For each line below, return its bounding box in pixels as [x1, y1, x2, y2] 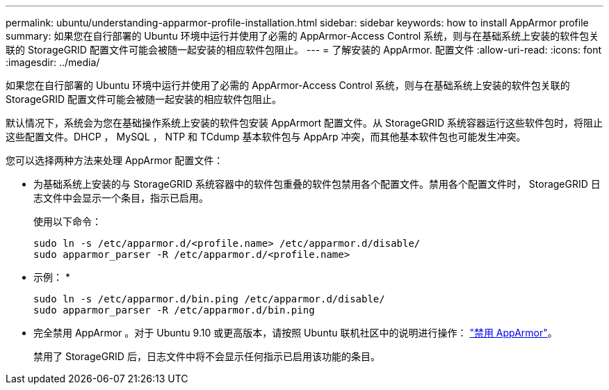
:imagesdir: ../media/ [6, 56, 100, 68]
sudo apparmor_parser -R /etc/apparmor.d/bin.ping [33, 304, 315, 316]
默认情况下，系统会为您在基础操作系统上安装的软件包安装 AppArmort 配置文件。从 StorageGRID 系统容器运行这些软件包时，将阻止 [6, 117, 603, 129]
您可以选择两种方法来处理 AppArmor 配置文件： [6, 154, 224, 166]
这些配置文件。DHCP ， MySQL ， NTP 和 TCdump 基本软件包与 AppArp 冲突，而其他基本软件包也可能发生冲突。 [6, 131, 526, 143]
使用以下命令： [33, 216, 101, 227]
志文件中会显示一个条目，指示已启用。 [33, 192, 209, 204]
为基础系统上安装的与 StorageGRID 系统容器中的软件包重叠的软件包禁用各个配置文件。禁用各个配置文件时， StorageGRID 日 [33, 178, 601, 190]
